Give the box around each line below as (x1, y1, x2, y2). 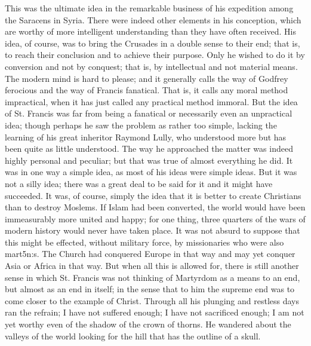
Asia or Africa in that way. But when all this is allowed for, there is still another (5, 259, 299, 272)
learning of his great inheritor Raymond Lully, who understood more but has (5, 130, 287, 143)
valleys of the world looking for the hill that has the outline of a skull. (5, 329, 261, 342)
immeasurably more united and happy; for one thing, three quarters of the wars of (5, 212, 306, 225)
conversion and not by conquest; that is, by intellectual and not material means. (5, 60, 298, 72)
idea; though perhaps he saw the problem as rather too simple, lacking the (5, 118, 277, 131)
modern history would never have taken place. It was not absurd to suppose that (5, 224, 300, 237)
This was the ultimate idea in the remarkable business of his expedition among (5, 2, 294, 14)
